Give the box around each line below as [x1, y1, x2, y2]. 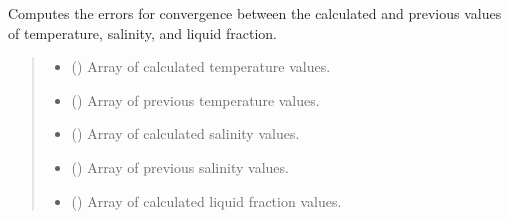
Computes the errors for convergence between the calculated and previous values [8, 3, 502, 23]
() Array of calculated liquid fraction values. [71, 190, 342, 211]
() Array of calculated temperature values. [71, 56, 331, 77]
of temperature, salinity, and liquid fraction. [8, 22, 277, 43]
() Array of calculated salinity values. [71, 123, 300, 144]
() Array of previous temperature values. [71, 89, 320, 110]
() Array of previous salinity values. [71, 156, 289, 177]
